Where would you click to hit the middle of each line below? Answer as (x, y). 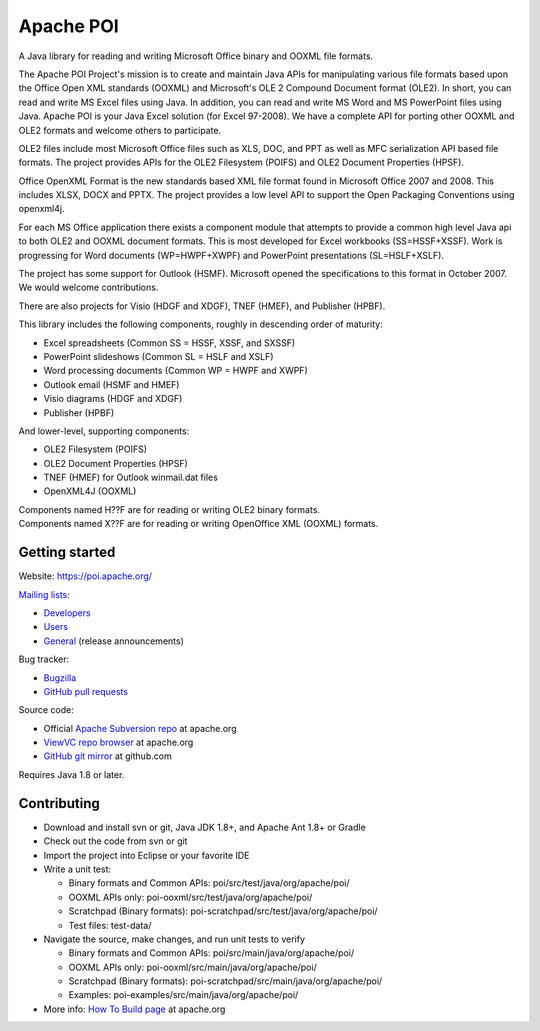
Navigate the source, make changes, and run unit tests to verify (174, 939)
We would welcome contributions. (88, 287)
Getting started (67, 552)
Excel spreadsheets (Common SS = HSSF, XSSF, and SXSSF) (169, 342)
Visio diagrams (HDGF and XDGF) (113, 399)
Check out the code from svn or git (115, 841)
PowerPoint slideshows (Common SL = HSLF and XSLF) (158, 356)
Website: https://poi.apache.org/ (85, 576)
